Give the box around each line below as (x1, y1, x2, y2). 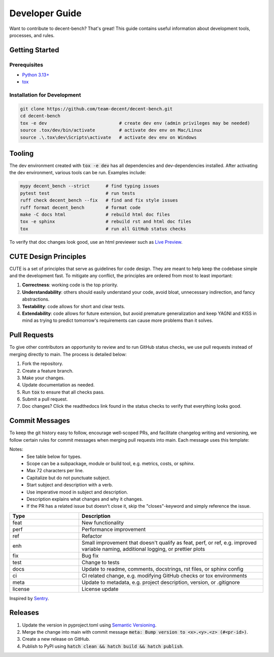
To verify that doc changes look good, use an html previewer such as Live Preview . (9, 239, 183, 245)
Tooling (9, 149, 34, 157)
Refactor (81, 532, 102, 539)
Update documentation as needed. (22, 382, 95, 388)
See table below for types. (26, 453, 82, 459)
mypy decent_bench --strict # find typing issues (20, 183, 159, 189)
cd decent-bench (20, 113, 61, 119)
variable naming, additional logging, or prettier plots (81, 545, 205, 552)
